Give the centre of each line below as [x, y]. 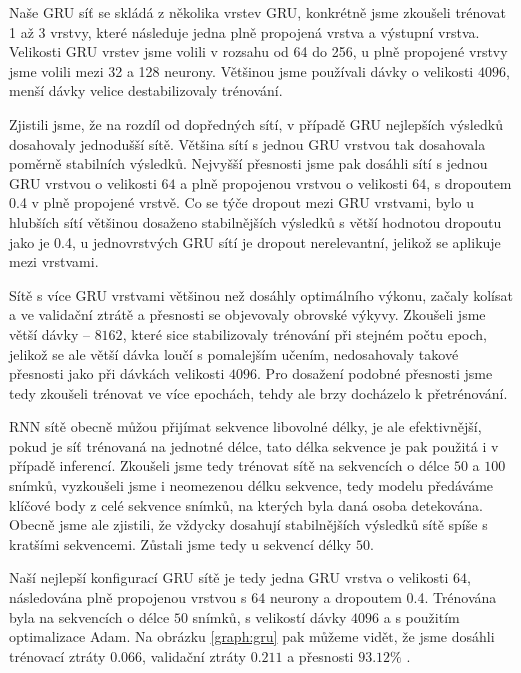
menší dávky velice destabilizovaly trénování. [146, 90]
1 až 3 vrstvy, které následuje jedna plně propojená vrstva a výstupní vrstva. [244, 31]
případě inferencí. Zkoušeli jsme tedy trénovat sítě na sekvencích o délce [229, 465]
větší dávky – [49, 333]
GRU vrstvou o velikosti [83, 182]
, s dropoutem [469, 182]
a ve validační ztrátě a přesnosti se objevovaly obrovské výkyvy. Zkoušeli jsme [247, 314]
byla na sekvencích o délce [89, 616]
